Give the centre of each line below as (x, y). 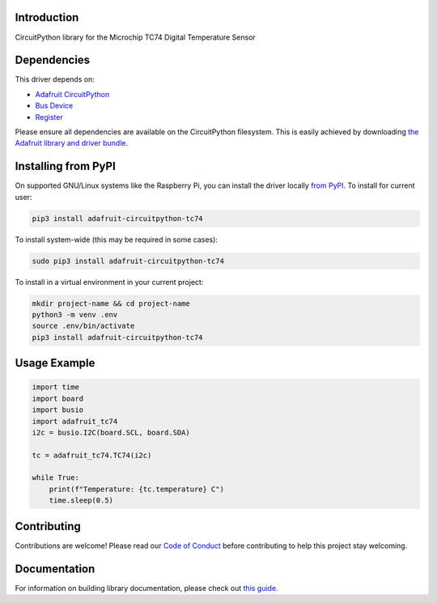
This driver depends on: (55, 79)
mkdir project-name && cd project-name (111, 303)
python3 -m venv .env (75, 314)
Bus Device (54, 106)
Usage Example (55, 363)
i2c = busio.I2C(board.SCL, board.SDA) (111, 432)
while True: (56, 478)
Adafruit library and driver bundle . (72, 143)
